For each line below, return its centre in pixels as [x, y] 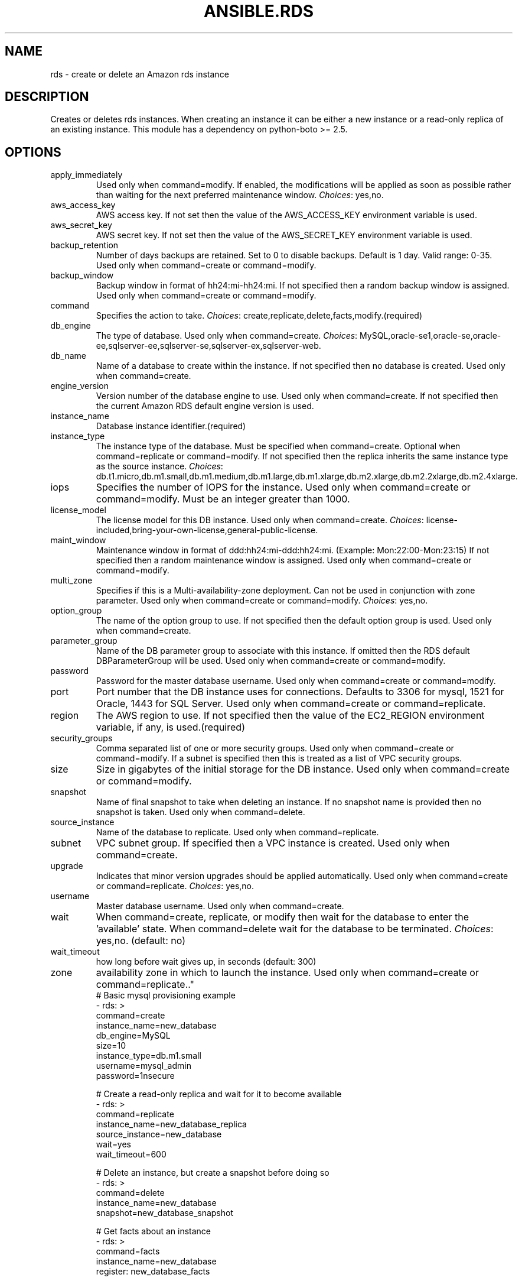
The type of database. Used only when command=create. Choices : [227, 336]
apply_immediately [87, 175]
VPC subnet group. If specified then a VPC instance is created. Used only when [273, 843]
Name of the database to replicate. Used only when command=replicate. [237, 832]
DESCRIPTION [47, 97]
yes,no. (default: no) [141, 941]
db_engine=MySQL [133, 1036]
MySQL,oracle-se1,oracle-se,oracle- [430, 336]
